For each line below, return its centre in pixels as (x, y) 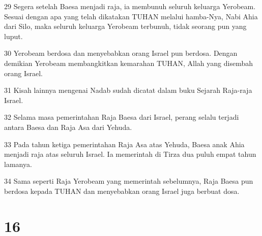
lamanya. (18, 164)
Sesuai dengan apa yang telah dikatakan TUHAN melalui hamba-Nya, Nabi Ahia (131, 16)
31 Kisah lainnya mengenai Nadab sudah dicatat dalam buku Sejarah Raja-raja (128, 90)
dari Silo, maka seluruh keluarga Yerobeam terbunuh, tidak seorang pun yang (125, 26)
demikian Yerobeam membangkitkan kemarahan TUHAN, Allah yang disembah (129, 63)
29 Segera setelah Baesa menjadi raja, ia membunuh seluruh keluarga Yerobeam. (130, 6)
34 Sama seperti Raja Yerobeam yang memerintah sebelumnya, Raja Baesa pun (129, 181)
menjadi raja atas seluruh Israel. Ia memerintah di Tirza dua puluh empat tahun (130, 154)
